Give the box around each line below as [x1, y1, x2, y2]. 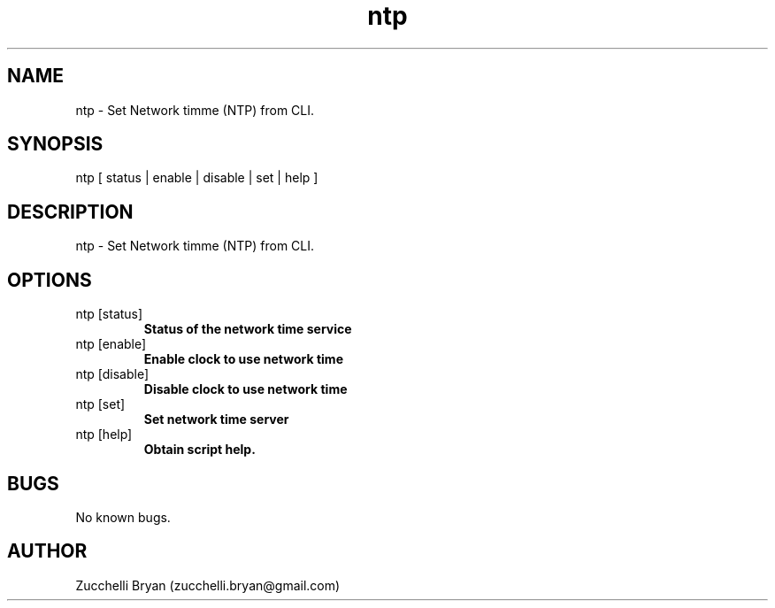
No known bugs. [75, 509, 171, 525]
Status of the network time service [143, 321, 352, 337]
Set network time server [143, 412, 289, 427]
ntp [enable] [75, 336, 147, 352]
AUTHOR [7, 540, 88, 563]
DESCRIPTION [7, 200, 134, 223]
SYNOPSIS [7, 133, 104, 156]
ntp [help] [75, 427, 133, 443]
